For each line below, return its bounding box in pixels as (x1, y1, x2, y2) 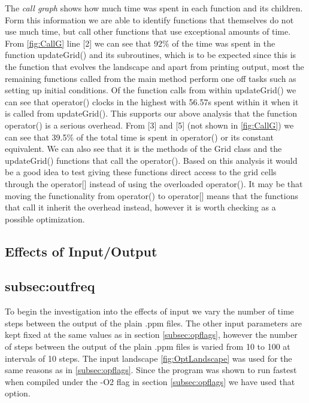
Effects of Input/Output (5, 242, 157, 260)
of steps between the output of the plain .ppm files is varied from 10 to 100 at (5, 340, 290, 353)
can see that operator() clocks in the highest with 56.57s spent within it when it (5, 95, 299, 108)
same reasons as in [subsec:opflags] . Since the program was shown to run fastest (5, 364, 297, 376)
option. (5, 387, 31, 399)
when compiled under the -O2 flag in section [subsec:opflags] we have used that (5, 375, 295, 387)
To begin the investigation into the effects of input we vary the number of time (5, 305, 294, 317)
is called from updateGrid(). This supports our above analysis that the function (5, 107, 298, 120)
